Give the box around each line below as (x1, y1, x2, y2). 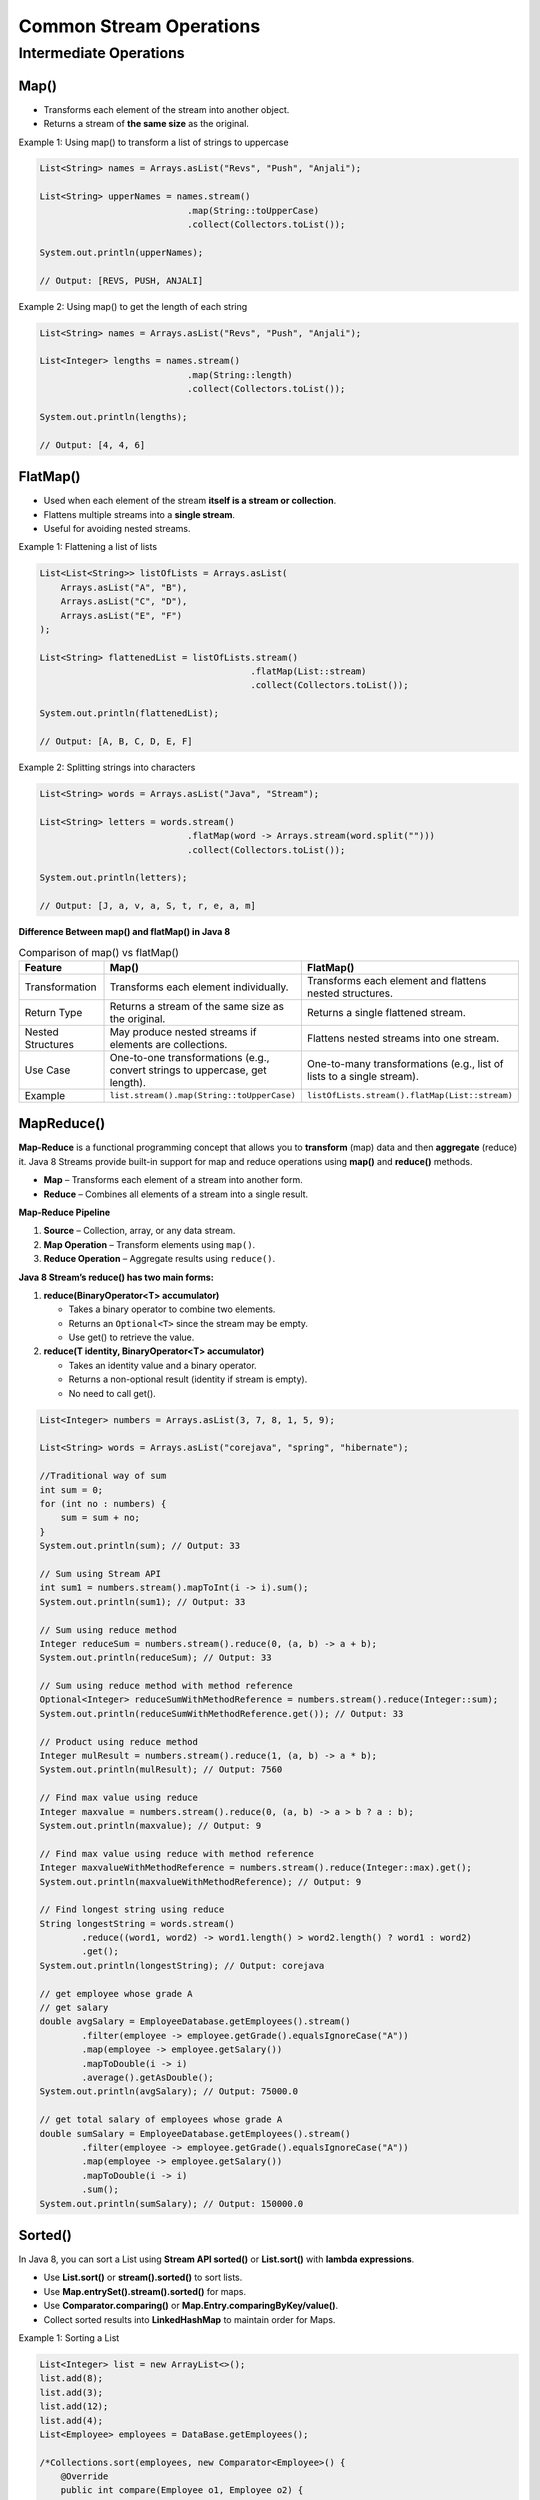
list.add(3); (39, 2386, 104, 2398)
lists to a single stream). (306, 1069, 420, 1083)
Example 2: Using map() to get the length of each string (18, 300, 248, 312)
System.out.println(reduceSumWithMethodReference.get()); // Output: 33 (39, 1708, 404, 1719)
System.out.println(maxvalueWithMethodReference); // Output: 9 (39, 1876, 362, 1887)
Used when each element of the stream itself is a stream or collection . (43, 495, 337, 507)
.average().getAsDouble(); (81, 2072, 214, 2083)
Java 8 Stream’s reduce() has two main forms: (18, 1271, 214, 1283)
